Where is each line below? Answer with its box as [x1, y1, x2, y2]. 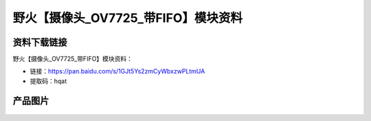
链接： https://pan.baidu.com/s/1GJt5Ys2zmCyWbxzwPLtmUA [30, 67, 205, 76]
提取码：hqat [30, 76, 67, 85]
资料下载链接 [12, 36, 67, 48]
